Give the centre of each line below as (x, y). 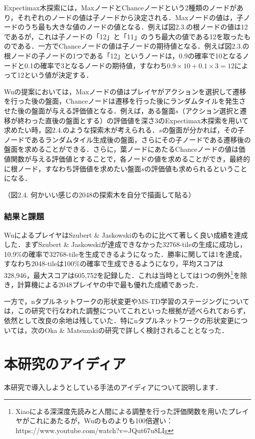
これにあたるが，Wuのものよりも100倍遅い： (101, 421)
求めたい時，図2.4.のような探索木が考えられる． (81, 130)
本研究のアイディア (65, 364)
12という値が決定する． (55, 75)
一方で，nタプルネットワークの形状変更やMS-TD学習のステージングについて (127, 301)
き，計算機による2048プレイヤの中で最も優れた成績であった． (103, 285)
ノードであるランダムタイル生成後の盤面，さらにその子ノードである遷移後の (127, 139)
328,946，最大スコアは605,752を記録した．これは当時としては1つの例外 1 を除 (126, 274)
